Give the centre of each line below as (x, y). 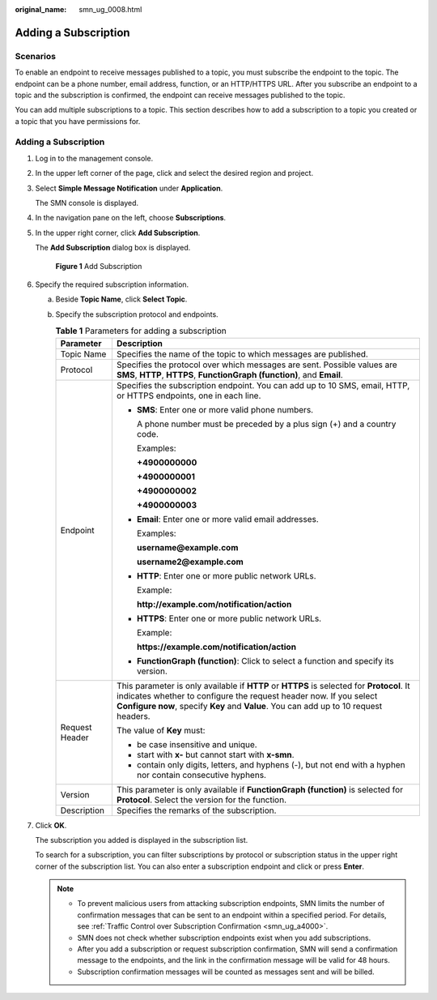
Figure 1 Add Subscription (99, 266)
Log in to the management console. (94, 158)
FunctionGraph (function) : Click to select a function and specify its (265, 660)
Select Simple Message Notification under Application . (129, 188)
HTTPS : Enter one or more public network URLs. (229, 618)
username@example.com (187, 547)
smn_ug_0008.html (110, 9)
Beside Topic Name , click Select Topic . (121, 299)
